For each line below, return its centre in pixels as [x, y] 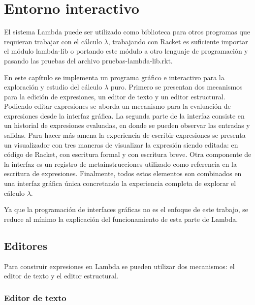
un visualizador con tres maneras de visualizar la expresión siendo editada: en [121, 144]
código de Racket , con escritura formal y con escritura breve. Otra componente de [128, 154]
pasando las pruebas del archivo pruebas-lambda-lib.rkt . [88, 60]
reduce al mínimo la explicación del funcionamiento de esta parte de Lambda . [121, 219]
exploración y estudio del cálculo [53, 87]
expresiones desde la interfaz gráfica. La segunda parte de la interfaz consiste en [124, 115]
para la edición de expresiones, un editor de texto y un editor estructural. [115, 96]
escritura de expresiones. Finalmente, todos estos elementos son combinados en [123, 173]
